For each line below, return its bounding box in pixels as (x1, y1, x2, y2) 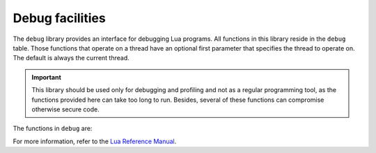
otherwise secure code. (31, 105, 100, 114)
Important (31, 73, 62, 81)
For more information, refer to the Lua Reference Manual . (13, 137, 177, 145)
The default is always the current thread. (13, 54, 130, 62)
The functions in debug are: (13, 125, 93, 133)
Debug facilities (13, 10, 106, 26)
